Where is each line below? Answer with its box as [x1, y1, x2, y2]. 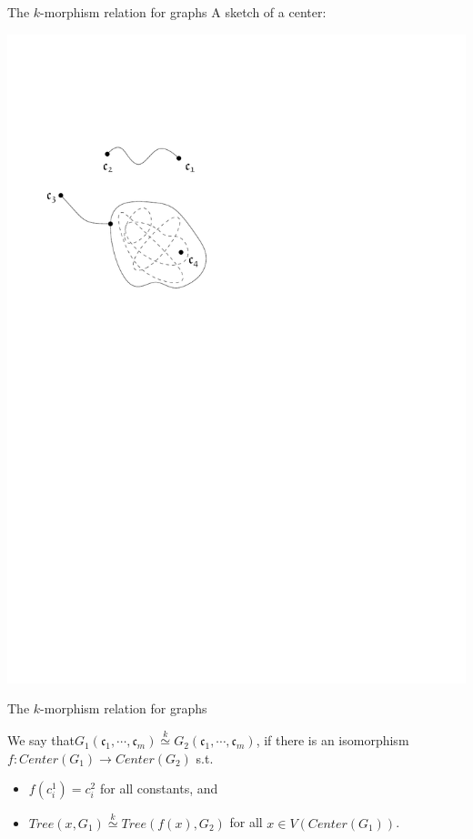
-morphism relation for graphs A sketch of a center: [40, 3, 327, 21]
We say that [7, 731, 75, 750]
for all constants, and [99, 779, 218, 798]
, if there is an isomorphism [256, 731, 409, 750]
